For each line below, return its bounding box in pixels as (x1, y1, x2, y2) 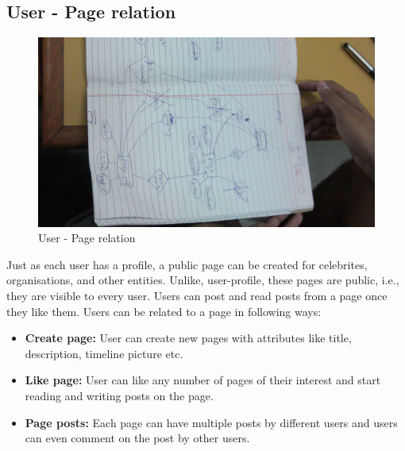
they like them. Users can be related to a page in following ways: (6, 303, 322, 319)
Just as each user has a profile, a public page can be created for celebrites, (6, 256, 368, 272)
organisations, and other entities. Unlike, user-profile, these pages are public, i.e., (6, 272, 399, 288)
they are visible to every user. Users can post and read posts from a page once (6, 287, 388, 304)
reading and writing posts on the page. (25, 387, 214, 404)
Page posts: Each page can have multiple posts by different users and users (25, 414, 398, 430)
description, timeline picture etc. (25, 345, 183, 361)
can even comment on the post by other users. (25, 430, 250, 446)
